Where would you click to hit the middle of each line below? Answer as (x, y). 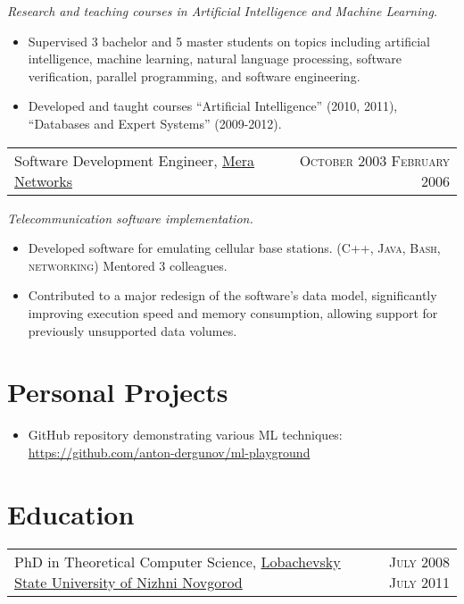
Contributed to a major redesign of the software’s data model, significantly (232, 295)
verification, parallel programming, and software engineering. (194, 75)
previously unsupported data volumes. (133, 330)
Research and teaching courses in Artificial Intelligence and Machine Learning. (223, 11)
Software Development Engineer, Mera (135, 160)
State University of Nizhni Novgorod (128, 582)
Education (71, 513)
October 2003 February (374, 160)
